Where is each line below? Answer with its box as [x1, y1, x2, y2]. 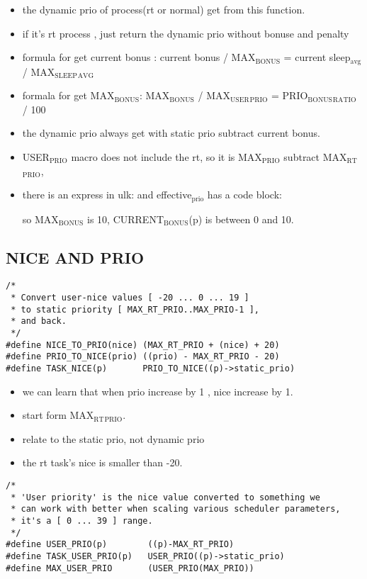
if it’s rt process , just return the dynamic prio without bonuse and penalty [22, 26, 349, 40]
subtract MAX [283, 150, 347, 164]
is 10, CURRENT [87, 211, 164, 226]
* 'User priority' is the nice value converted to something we [11, 492, 320, 502]
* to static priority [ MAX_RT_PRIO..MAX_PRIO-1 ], [11, 304, 259, 315]
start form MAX [22, 407, 94, 422]
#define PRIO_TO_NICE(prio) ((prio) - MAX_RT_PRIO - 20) [6, 352, 280, 362]
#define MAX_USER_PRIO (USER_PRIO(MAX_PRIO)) [6, 563, 254, 573]
